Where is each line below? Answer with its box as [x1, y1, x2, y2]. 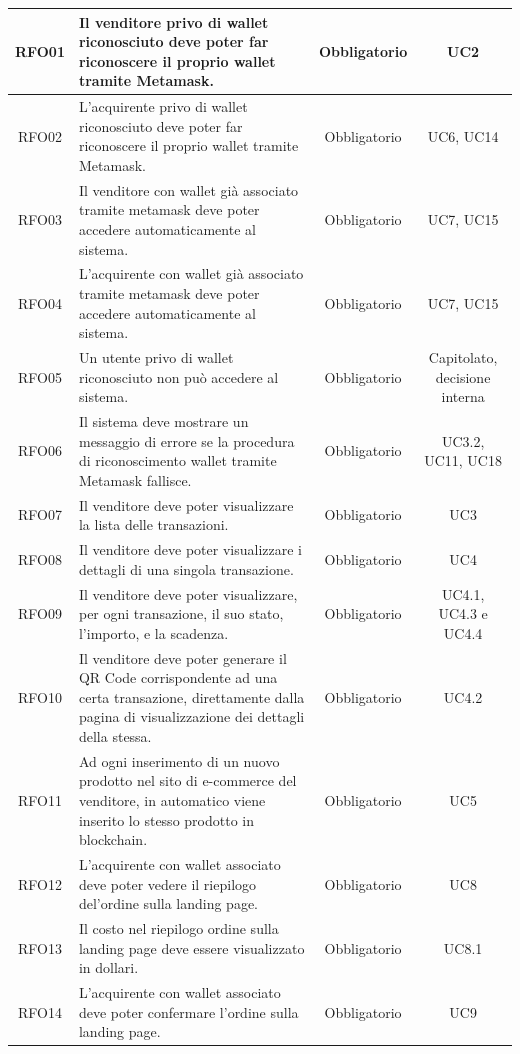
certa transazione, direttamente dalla [78, 686, 305, 707]
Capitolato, [428, 347, 498, 367]
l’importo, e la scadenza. [78, 622, 229, 643]
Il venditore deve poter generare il [78, 647, 287, 668]
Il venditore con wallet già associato [78, 179, 299, 200]
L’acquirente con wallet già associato [78, 263, 304, 284]
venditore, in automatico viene [78, 789, 266, 810]
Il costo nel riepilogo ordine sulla [78, 918, 279, 939]
